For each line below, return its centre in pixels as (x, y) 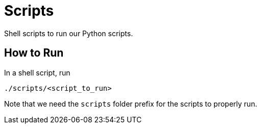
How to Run (34, 53)
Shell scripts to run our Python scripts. (69, 33)
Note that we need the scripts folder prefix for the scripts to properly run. (131, 104)
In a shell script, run (37, 72)
